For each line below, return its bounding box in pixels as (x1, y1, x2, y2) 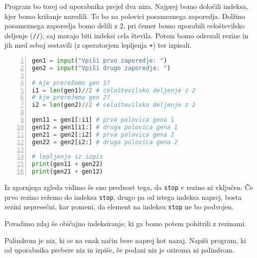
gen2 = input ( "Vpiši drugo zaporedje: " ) (32, 64, 171, 72)
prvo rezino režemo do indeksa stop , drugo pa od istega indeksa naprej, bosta (4, 191, 242, 202)
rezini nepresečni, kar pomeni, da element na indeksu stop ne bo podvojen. (4, 201, 234, 212)
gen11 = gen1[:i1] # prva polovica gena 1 (32, 116, 174, 124)
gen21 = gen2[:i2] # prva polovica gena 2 (32, 131, 174, 138)
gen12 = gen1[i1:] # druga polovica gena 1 (32, 123, 178, 131)
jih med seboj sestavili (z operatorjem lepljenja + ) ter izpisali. (4, 40, 192, 50)
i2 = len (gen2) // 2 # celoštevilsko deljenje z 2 (32, 101, 196, 109)
